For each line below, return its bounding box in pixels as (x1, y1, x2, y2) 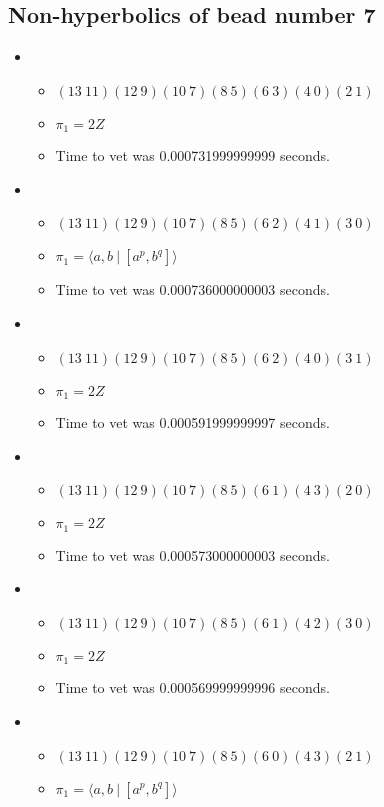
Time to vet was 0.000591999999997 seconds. (55, 412, 330, 433)
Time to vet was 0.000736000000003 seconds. (55, 279, 330, 300)
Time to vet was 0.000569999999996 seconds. (55, 677, 330, 698)
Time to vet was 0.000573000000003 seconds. (55, 544, 330, 565)
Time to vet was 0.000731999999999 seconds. (55, 145, 330, 166)
